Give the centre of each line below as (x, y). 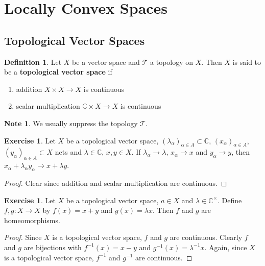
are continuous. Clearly (206, 237)
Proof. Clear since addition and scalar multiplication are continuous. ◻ (116, 183)
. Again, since (226, 247)
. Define (230, 200)
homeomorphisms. (32, 220)
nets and (68, 152)
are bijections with (53, 247)
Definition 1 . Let (33, 62)
